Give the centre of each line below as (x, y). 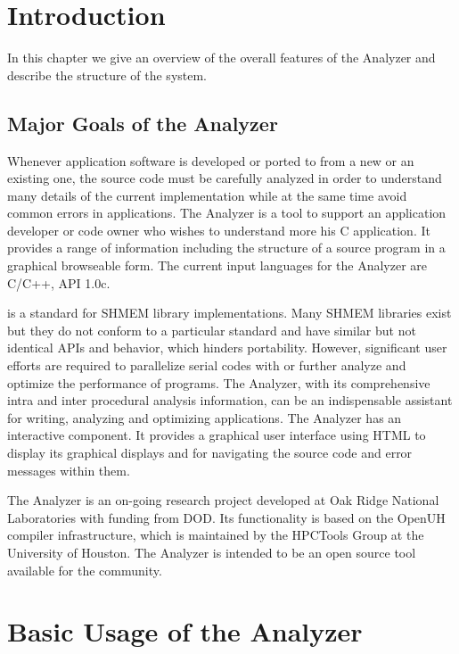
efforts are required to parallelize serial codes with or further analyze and (207, 365)
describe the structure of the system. (107, 75)
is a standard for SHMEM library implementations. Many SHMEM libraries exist (229, 313)
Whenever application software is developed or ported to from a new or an (211, 160)
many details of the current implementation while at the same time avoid (207, 195)
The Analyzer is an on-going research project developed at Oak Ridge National (223, 500)
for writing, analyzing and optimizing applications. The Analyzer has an (205, 417)
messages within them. (69, 470)
